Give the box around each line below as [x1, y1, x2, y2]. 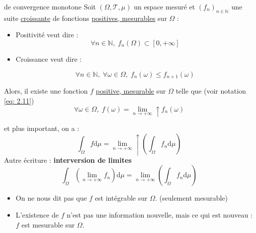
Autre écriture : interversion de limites [4, 154, 132, 165]
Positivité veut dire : [15, 29, 79, 40]
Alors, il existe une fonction [4, 86, 88, 96]
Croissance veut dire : [15, 53, 82, 64]
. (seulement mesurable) [155, 193, 228, 203]
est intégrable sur [94, 193, 148, 203]
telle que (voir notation [175, 86, 246, 96]
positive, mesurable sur [95, 86, 166, 96]
